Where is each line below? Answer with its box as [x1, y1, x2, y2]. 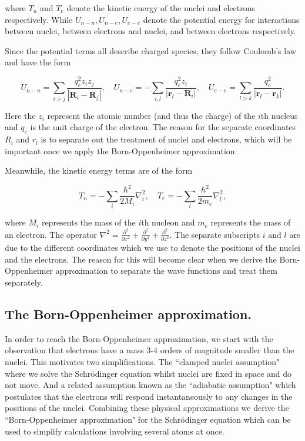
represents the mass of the [41, 216, 136, 228]
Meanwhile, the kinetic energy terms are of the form [5, 164, 193, 177]
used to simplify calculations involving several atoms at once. [5, 425, 224, 437]
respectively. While [5, 13, 73, 25]
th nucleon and [141, 216, 195, 228]
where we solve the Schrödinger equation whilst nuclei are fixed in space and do [5, 367, 292, 379]
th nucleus [260, 109, 298, 121]
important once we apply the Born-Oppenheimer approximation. [5, 144, 237, 157]
